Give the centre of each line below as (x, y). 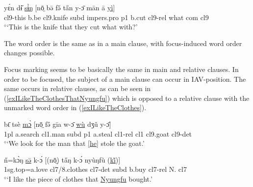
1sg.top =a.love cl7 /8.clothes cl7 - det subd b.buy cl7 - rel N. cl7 (95, 169)
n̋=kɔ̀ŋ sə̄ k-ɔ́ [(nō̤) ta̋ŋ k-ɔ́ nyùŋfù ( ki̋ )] (62, 159)
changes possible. (29, 53)
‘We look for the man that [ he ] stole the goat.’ (76, 143)
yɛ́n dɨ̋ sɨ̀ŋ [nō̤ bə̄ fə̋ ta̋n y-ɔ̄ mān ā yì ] (60, 7)
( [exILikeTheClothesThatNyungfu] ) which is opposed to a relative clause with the (127, 98)
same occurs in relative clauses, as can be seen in (77, 88)
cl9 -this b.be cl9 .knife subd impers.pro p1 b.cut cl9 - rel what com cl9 (106, 17)
